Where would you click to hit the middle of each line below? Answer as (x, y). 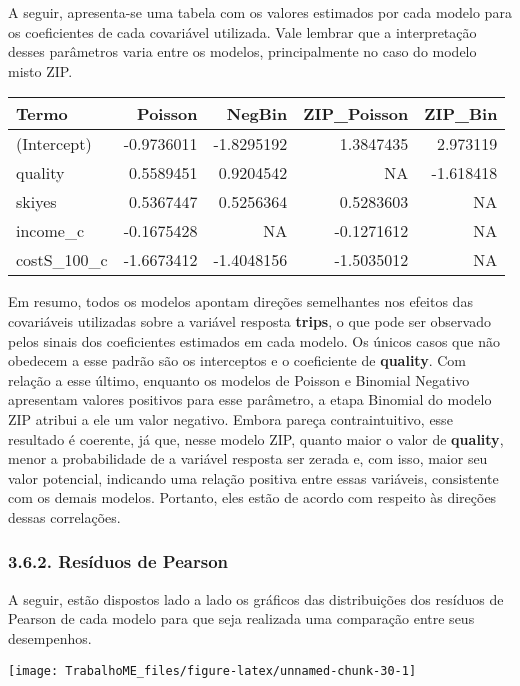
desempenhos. (50, 637)
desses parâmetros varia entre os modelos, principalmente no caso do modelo (242, 51)
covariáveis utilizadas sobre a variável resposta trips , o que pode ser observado (249, 320)
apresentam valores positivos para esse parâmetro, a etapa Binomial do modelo (250, 399)
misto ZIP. (40, 70)
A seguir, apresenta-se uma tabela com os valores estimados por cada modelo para (260, 12)
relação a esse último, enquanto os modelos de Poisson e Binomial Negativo (239, 379)
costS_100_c (62, 260)
